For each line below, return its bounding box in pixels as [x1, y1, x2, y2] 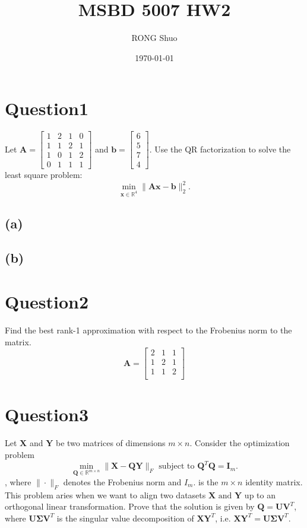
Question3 [5, 402, 89, 427]
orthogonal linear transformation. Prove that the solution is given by [5, 500, 255, 513]
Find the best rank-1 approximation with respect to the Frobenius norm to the [5, 323, 292, 336]
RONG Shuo [131, 31, 178, 44]
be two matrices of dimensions [55, 437, 166, 449]
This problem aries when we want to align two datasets [5, 488, 206, 501]
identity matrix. [245, 475, 303, 488]
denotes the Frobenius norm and [63, 475, 182, 488]
